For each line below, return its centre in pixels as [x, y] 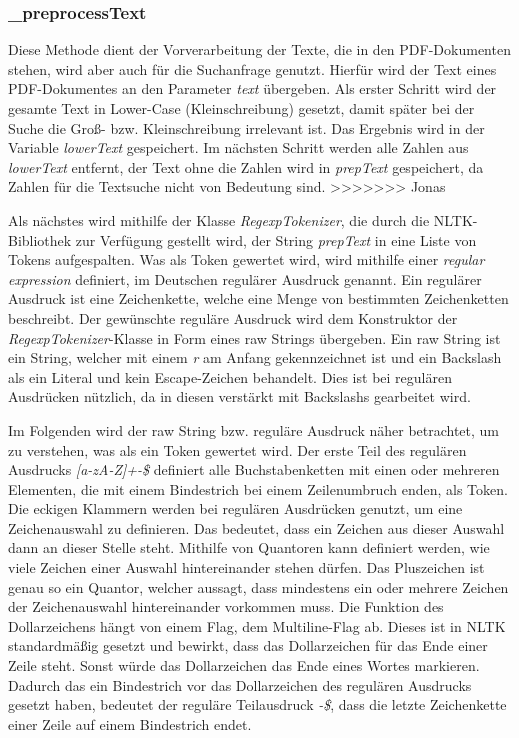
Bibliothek [40, 239]
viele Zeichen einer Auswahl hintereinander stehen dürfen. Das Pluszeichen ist [246, 567]
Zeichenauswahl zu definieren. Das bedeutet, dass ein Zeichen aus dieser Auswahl [256, 527]
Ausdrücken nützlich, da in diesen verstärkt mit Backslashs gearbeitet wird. [239, 396]
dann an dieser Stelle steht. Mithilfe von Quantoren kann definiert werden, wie [249, 547]
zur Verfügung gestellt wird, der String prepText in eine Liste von [276, 239]
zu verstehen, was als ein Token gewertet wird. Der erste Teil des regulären [237, 449]
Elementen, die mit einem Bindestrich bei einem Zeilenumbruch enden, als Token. [258, 488]
